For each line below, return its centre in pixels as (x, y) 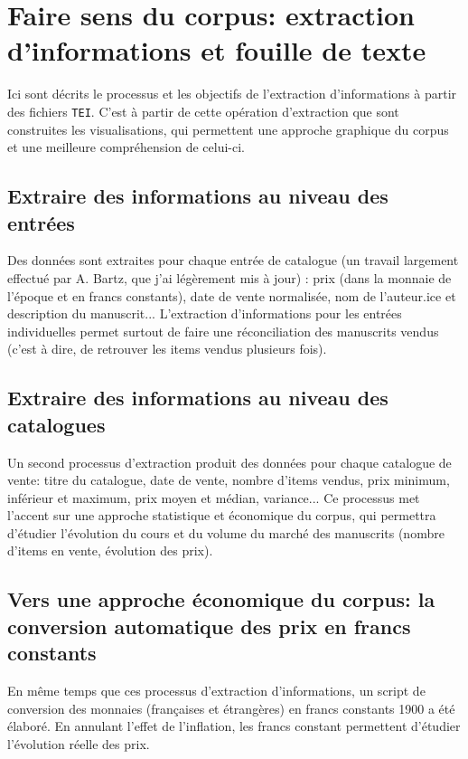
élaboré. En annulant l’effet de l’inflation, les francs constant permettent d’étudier (234, 726)
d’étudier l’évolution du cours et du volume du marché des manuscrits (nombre (226, 532)
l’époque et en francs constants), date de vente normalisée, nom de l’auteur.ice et (232, 295)
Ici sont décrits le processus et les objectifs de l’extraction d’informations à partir (232, 94)
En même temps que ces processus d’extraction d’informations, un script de (216, 691)
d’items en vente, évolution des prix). (110, 550)
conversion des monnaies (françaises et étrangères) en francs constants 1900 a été (231, 708)
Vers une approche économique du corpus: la (221, 599)
